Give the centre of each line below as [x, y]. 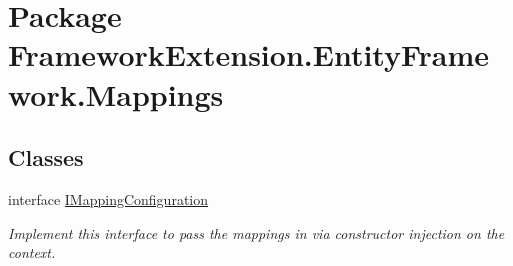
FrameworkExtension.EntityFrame [249, 54]
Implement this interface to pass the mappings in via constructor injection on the [256, 232]
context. [32, 252]
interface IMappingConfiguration [108, 198]
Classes [46, 157]
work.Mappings [116, 93]
